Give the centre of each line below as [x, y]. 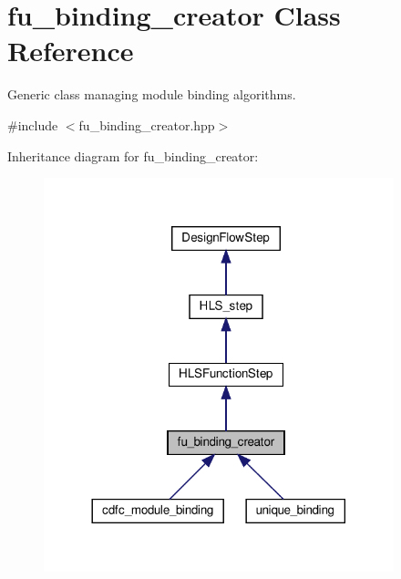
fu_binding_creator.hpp [147, 124]
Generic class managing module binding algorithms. [152, 94]
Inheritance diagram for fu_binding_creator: [133, 155]
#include [33, 124]
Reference [71, 51]
